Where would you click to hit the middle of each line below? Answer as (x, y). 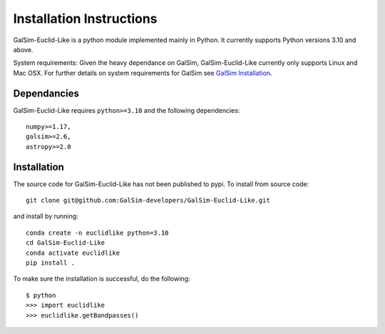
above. (23, 49)
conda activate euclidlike (73, 253)
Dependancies (46, 93)
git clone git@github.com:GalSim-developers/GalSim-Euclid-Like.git (148, 201)
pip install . (50, 263)
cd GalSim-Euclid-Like (66, 243)
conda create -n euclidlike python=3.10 (97, 233)
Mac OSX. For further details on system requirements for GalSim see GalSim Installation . (143, 73)
